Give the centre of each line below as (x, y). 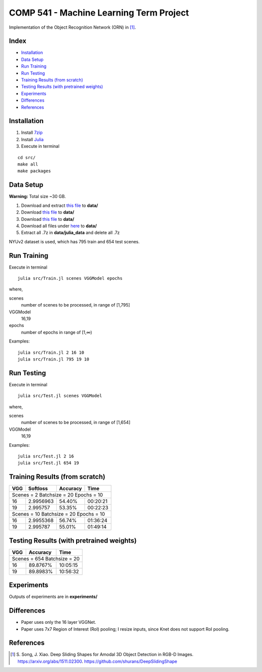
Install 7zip (32, 133)
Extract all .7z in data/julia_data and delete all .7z (70, 233)
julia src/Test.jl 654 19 (49, 463)
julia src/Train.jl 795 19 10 (54, 359)
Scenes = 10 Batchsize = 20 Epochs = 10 (58, 514)
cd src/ (27, 157)
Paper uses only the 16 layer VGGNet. (59, 622)
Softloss (38, 489)
